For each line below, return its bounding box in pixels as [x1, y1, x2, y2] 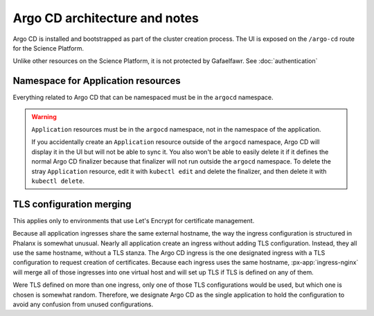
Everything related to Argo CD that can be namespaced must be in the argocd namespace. [12, 94, 274, 102]
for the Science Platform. [12, 44, 84, 52]
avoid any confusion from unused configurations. [12, 300, 154, 308]
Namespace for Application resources [12, 75, 181, 87]
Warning [31, 112, 57, 121]
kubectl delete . [31, 177, 85, 185]
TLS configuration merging [12, 198, 132, 210]
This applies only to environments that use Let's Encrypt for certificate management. [12, 216, 255, 225]
